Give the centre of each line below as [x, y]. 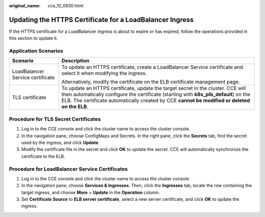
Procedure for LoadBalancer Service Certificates [68, 169]
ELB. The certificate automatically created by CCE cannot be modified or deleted [156, 100]
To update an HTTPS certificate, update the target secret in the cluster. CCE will [154, 88]
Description [76, 61]
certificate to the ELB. [43, 156]
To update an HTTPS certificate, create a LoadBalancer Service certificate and [152, 67]
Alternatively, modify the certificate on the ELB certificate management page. [151, 82]
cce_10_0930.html [66, 6]
